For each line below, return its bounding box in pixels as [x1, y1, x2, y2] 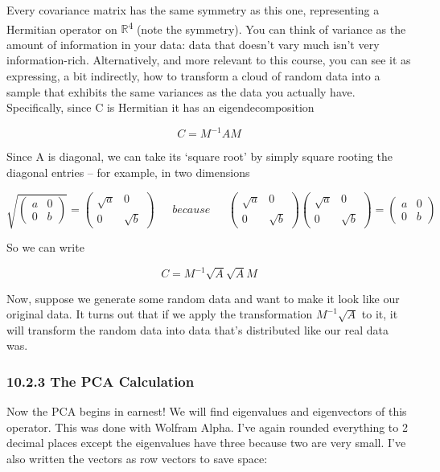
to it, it [361, 306, 398, 322]
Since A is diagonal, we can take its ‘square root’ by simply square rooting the [6, 148, 393, 165]
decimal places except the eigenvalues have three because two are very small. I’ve [6, 434, 406, 451]
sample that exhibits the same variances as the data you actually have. [6, 83, 356, 100]
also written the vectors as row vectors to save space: [6, 449, 268, 466]
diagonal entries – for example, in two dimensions [6, 163, 250, 180]
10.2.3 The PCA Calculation [6, 371, 195, 391]
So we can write [6, 239, 84, 256]
